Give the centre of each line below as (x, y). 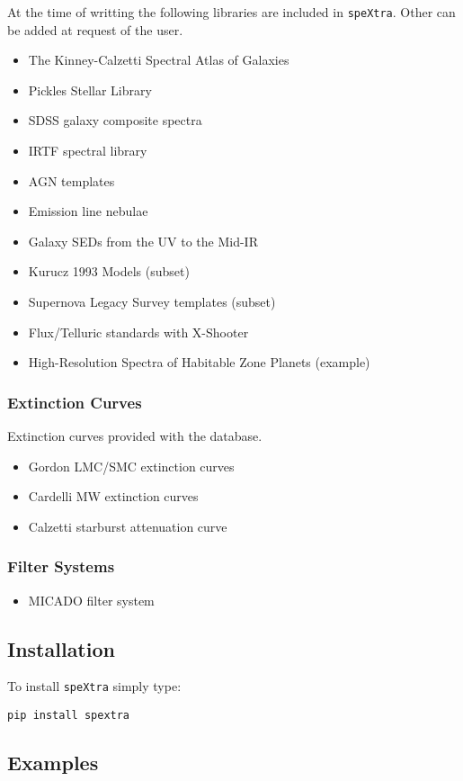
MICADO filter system (91, 600)
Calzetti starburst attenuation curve (128, 526)
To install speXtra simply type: (94, 686)
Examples (53, 763)
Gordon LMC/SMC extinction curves (131, 466)
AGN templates (71, 180)
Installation (61, 648)
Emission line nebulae (88, 211)
